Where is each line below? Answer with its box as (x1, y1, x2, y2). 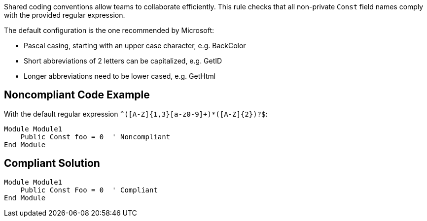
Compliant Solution (4, 157, 100, 170)
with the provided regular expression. (4, 11, 125, 19)
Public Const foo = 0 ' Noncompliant (20, 132, 171, 141)
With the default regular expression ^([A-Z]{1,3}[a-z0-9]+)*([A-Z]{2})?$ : (4, 109, 268, 118)
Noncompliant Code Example (4, 89, 150, 101)
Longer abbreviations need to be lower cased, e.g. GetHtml (24, 72, 216, 80)
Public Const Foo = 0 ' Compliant (20, 186, 158, 194)
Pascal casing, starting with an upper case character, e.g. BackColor (24, 41, 246, 50)
